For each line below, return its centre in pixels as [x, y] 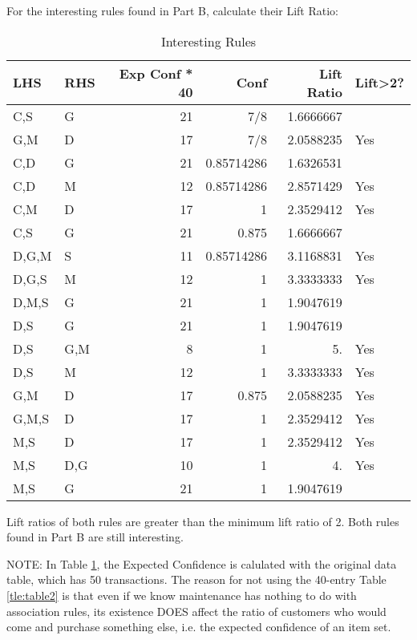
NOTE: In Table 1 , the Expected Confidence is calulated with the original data [202, 563]
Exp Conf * [156, 73]
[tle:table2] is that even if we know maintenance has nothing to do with [182, 595]
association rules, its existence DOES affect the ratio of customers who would [196, 611]
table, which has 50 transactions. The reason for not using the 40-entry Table [196, 579]
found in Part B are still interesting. [95, 537]
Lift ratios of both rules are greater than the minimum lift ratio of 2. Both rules [203, 521]
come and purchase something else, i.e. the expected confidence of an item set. [199, 627]
